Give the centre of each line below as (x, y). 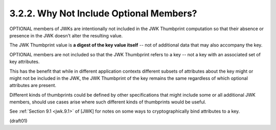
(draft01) (18, 121)
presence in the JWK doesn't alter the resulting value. (66, 35)
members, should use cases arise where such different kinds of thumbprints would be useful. (108, 102)
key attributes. (25, 62)
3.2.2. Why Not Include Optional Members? (103, 13)
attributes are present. (33, 85)
